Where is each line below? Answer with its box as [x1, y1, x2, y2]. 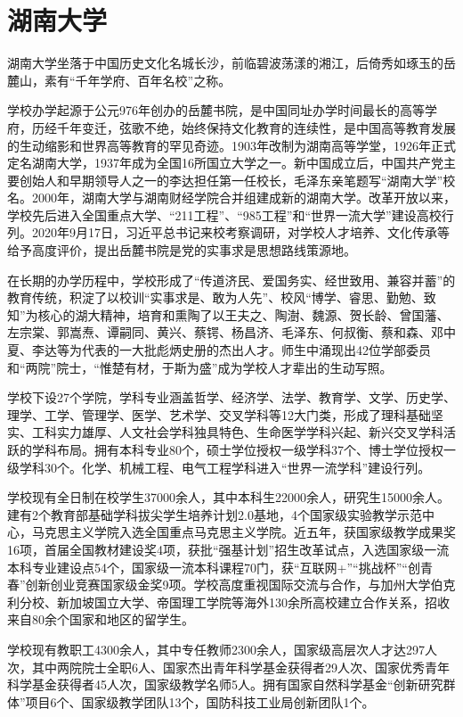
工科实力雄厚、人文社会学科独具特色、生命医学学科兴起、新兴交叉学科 [31, 423, 443, 441]
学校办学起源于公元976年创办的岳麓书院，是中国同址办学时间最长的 [7, 101, 400, 119]
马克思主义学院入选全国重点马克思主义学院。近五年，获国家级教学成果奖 [31, 523, 456, 541]
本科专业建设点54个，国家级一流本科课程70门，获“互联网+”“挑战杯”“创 [7, 557, 420, 576]
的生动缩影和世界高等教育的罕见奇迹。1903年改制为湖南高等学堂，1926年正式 [7, 136, 456, 154]
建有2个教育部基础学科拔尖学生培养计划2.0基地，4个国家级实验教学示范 [7, 505, 422, 523]
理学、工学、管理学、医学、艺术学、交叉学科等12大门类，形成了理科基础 [7, 405, 431, 424]
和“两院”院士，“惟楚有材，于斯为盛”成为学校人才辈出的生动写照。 [7, 358, 393, 376]
